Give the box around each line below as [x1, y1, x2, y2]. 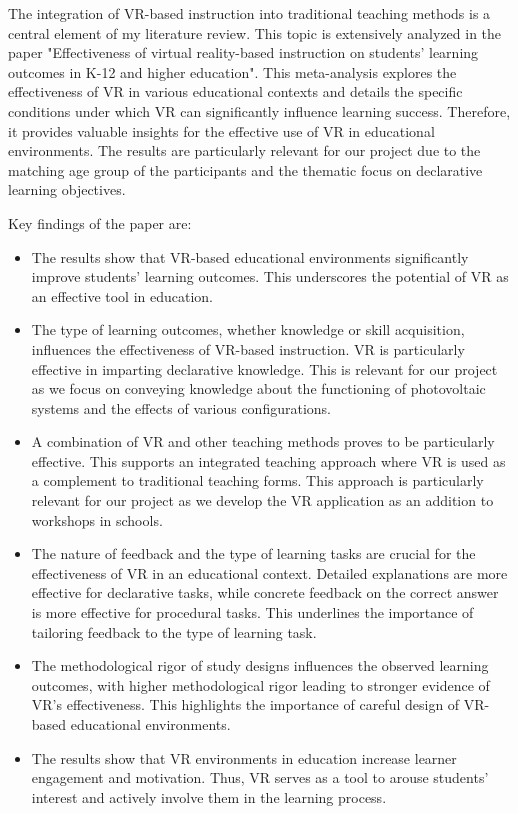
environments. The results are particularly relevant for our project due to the [8, 140, 481, 161]
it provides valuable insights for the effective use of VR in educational [8, 120, 435, 141]
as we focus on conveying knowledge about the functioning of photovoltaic [31, 378, 486, 399]
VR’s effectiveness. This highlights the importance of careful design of [31, 694, 460, 715]
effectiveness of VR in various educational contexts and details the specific [8, 81, 463, 102]
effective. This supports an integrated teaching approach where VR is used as [31, 450, 506, 471]
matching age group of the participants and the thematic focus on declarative [8, 159, 483, 180]
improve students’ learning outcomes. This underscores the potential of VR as [31, 266, 509, 287]
